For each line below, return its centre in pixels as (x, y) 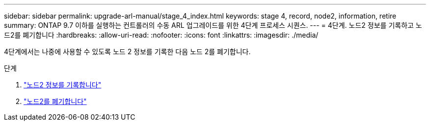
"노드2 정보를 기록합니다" (63, 85)
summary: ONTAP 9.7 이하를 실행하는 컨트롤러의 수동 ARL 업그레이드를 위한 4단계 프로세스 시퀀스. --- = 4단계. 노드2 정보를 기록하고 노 (213, 25)
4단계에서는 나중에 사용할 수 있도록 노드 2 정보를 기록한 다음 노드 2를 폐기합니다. (127, 52)
